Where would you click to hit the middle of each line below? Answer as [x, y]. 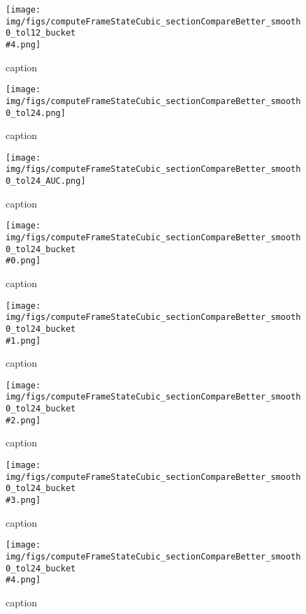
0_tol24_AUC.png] [46, 181]
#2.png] [23, 420]
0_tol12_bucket [41, 33]
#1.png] [23, 341]
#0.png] [23, 261]
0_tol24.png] [36, 113]
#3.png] [23, 500]
